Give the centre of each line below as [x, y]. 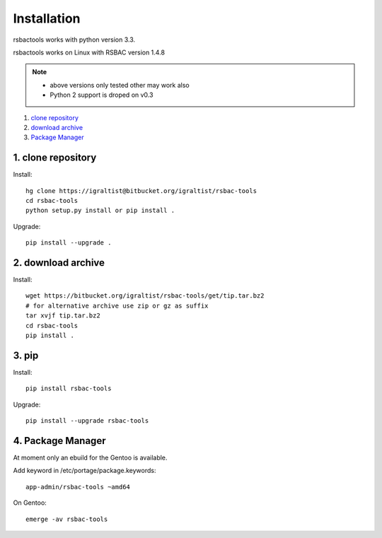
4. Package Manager [59, 441]
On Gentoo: [30, 503]
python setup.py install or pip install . [100, 211]
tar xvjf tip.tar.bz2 [63, 316]
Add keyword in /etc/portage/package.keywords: [85, 471]
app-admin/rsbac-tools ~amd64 [78, 487]
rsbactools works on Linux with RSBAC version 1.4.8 [89, 52]
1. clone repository [55, 158]
